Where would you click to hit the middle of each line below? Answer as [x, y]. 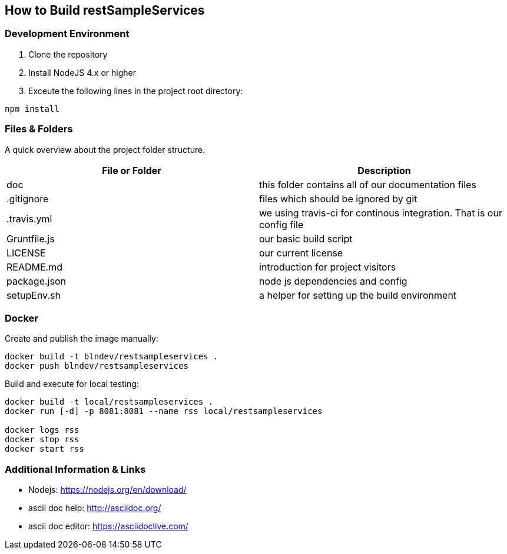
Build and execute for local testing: [72, 384]
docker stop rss [42, 440]
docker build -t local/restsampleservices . [109, 402]
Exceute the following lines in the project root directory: [136, 91]
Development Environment [67, 34]
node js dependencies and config [333, 281]
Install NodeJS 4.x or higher [82, 72]
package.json [36, 281]
